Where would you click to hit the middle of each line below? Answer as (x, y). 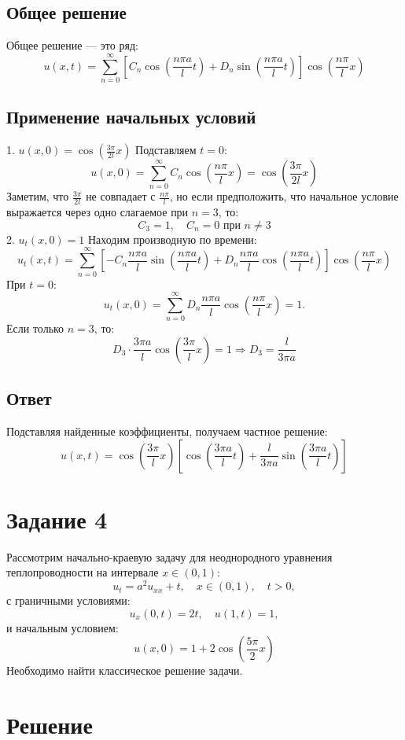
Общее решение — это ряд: (72, 45)
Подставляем (166, 150)
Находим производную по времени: (172, 239)
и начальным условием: (63, 627)
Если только (35, 328)
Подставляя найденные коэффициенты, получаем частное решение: (167, 431)
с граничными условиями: (68, 600)
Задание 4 (57, 519)
